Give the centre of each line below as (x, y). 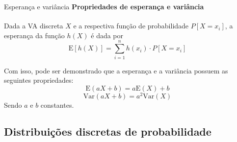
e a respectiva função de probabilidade (131, 26)
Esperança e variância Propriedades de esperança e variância (104, 6)
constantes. (57, 105)
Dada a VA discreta (34, 26)
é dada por (107, 35)
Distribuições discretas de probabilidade (108, 131)
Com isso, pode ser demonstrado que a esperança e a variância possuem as (116, 70)
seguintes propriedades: (39, 80)
